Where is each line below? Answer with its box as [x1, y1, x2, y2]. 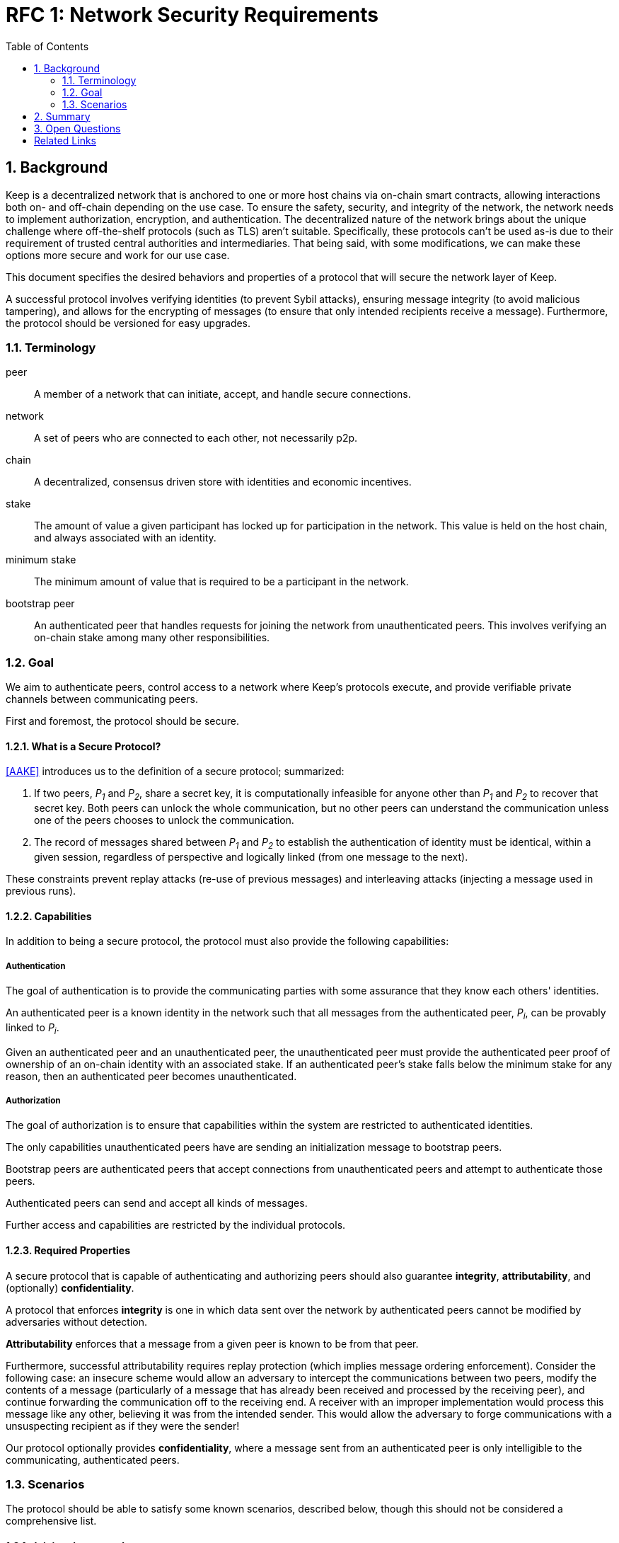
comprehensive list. [6, 1515, 97, 1527]
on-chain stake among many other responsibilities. [34, 631, 270, 644]
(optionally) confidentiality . [6, 1281, 134, 1294]
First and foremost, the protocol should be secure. [6, 715, 239, 728]
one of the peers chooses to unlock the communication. [34, 814, 294, 827]
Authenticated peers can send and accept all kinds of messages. [6, 1197, 308, 1210]
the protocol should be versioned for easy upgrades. [6, 316, 251, 329]
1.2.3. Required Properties [6, 1244, 130, 1256]
